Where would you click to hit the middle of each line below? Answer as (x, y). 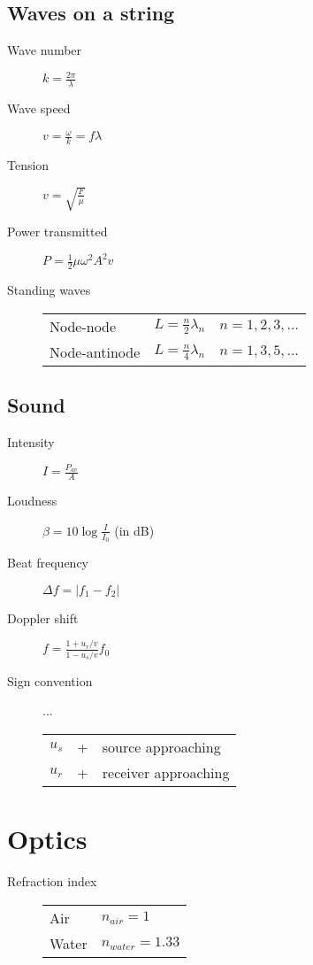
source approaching (161, 746)
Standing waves (49, 290)
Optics (47, 839)
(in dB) (134, 530)
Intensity (31, 441)
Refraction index (52, 881)
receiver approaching (166, 772)
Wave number (45, 50)
